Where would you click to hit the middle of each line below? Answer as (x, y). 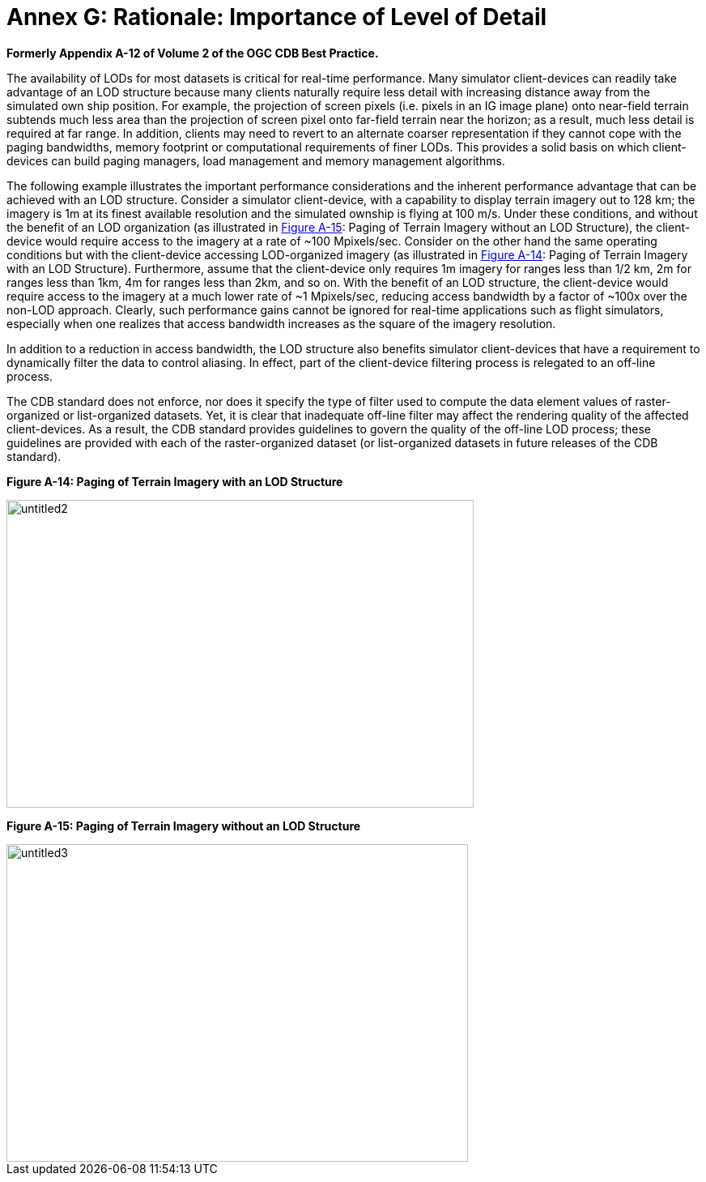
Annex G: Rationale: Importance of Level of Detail (277, 17)
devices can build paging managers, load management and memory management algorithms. (256, 160)
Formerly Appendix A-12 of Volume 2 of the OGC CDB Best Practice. (193, 53)
